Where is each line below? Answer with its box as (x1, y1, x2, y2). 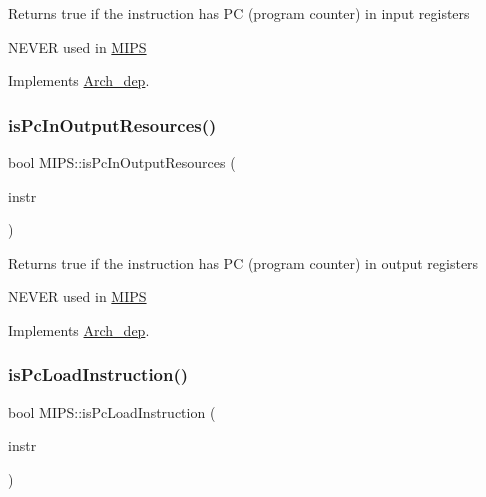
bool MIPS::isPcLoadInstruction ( (8, 401, 216, 422)
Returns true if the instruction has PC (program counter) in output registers (8, 252, 479, 273)
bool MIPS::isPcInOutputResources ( (8, 152, 236, 172)
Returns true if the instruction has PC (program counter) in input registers (8, 3, 470, 23)
